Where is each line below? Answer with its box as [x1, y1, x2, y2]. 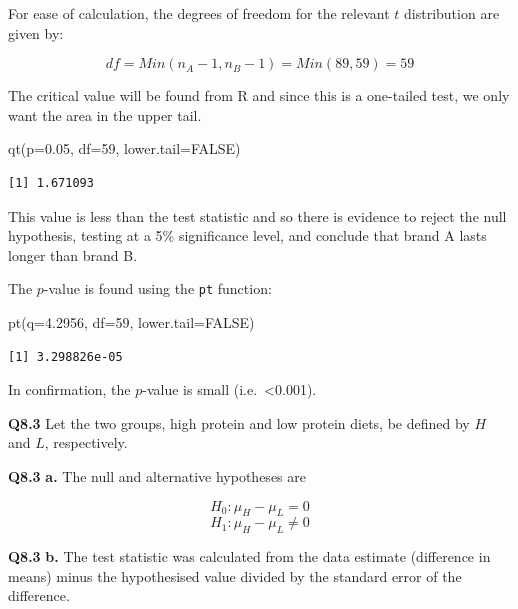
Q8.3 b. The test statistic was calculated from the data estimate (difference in [8, 546, 491, 567]
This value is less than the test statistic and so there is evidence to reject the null [8, 205, 507, 226]
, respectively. [44, 432, 128, 453]
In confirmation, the [8, 379, 131, 400]
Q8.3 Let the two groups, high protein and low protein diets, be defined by [8, 412, 470, 433]
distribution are [404, 3, 500, 23]
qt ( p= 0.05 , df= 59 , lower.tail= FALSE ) [8, 138, 241, 159]
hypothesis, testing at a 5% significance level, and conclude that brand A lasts [8, 225, 487, 246]
